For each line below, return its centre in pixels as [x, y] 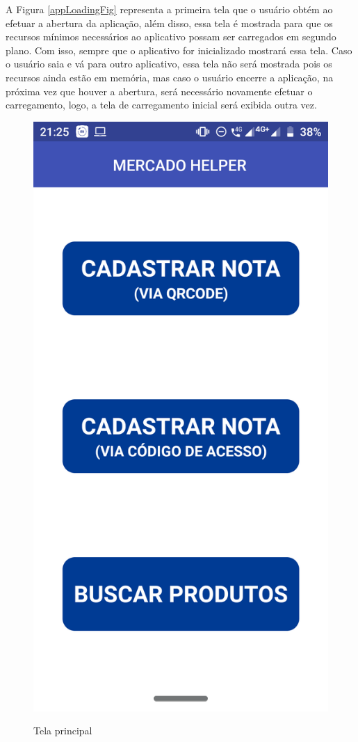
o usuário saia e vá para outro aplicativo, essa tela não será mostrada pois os [169, 64]
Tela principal [63, 731]
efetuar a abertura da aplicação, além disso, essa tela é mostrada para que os [169, 23]
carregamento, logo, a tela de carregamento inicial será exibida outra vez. [161, 105]
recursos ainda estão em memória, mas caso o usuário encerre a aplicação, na [170, 77]
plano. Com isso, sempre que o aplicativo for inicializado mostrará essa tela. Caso [179, 50]
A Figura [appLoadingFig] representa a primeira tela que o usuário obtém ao [169, 9]
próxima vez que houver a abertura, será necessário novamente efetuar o [159, 91]
